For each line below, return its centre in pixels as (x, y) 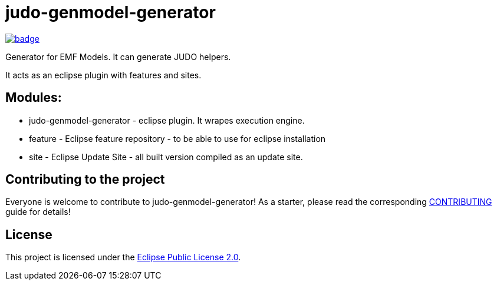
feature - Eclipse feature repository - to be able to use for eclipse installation (177, 138)
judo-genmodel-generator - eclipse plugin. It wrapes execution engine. (167, 120)
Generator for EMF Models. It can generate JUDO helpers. (118, 57)
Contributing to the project (85, 180)
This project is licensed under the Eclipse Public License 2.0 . (123, 257)
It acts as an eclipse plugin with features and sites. (103, 75)
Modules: (34, 98)
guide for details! (38, 212)
